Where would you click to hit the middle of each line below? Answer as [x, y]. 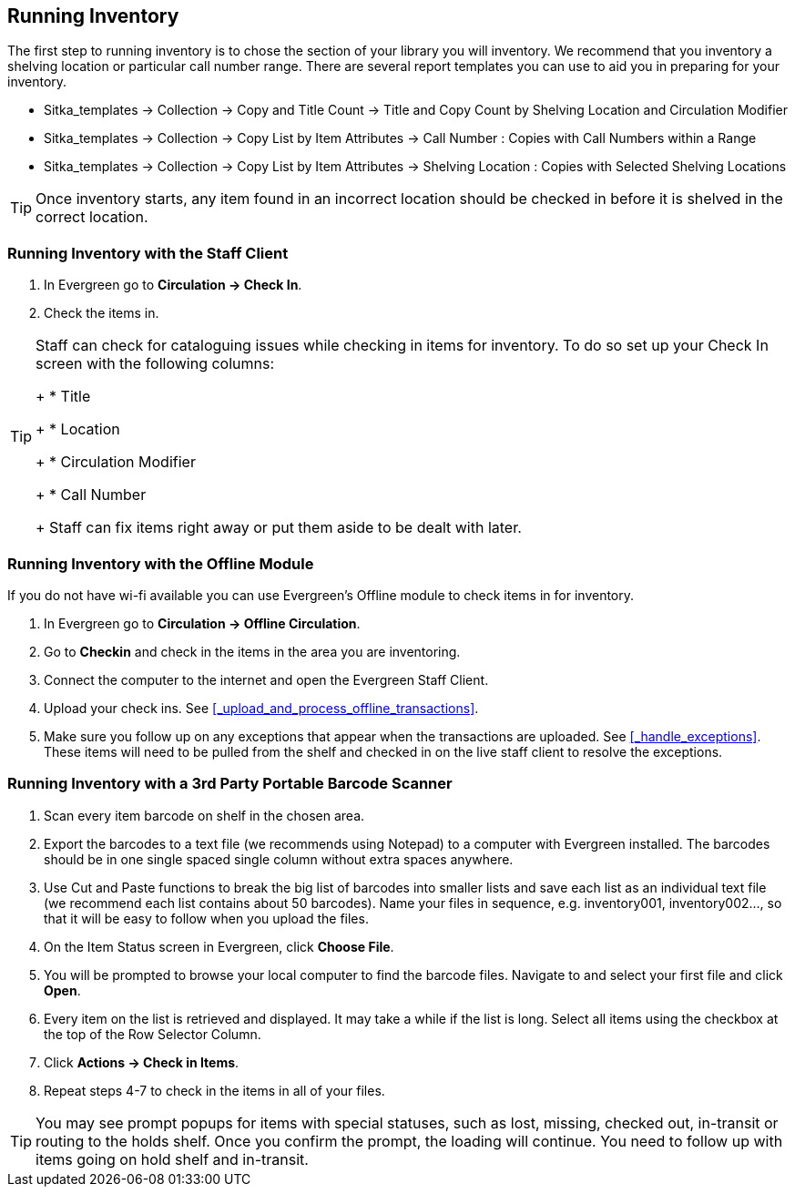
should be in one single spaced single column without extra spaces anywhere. [279, 859]
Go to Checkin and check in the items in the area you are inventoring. [252, 651]
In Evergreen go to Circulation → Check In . [173, 285]
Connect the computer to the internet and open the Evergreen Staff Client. [266, 679]
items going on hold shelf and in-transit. [172, 1159]
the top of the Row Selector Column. [153, 1034]
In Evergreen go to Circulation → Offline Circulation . [202, 623]
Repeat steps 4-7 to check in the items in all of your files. [214, 1090]
